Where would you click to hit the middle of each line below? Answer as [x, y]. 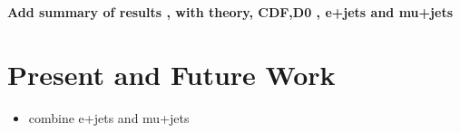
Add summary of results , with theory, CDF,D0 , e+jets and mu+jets [230, 12]
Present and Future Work [171, 74]
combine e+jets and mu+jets [109, 117]
